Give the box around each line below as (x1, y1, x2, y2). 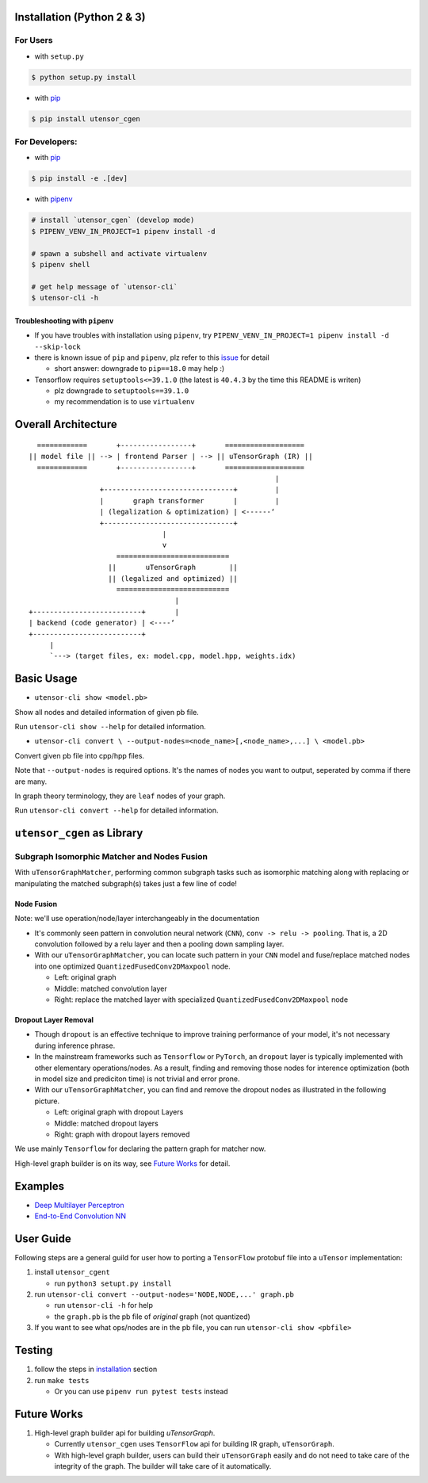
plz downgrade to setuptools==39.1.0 (54, 386, 189, 396)
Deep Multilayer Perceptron (34, 1200, 124, 1210)
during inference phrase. (34, 1041, 116, 1050)
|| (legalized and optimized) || (108, 574, 238, 583)
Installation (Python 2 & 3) (14, 10, 146, 24)
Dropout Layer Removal (14, 1015, 94, 1024)
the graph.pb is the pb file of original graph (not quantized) (54, 1312, 251, 1321)
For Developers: (14, 136, 78, 147)
